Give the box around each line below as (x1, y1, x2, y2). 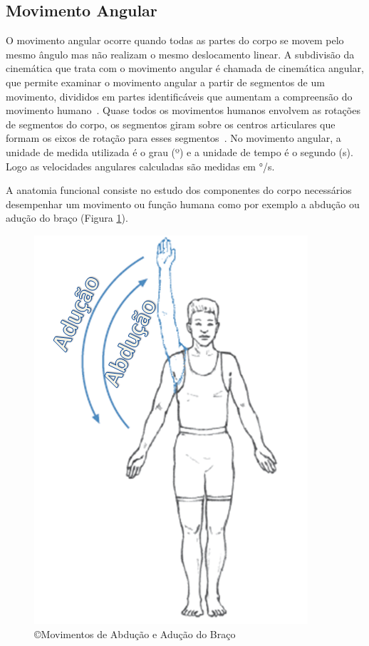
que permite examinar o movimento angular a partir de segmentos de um (6, 74, 325, 89)
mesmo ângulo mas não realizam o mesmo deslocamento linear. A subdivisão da (6, 46, 355, 61)
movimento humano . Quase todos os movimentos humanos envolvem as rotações (6, 103, 360, 118)
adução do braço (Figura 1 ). (6, 210, 128, 225)
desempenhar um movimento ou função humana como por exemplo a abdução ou (6, 196, 360, 211)
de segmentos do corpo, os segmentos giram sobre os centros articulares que (6, 116, 336, 131)
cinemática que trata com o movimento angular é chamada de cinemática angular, (6, 61, 364, 76)
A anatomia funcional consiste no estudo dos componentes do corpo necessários (6, 183, 352, 198)
